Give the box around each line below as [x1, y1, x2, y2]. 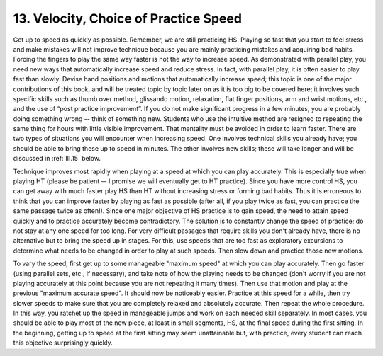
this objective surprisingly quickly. [13, 338, 113, 347]
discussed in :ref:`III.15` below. [13, 154, 101, 163]
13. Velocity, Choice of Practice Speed [13, 11, 243, 26]
